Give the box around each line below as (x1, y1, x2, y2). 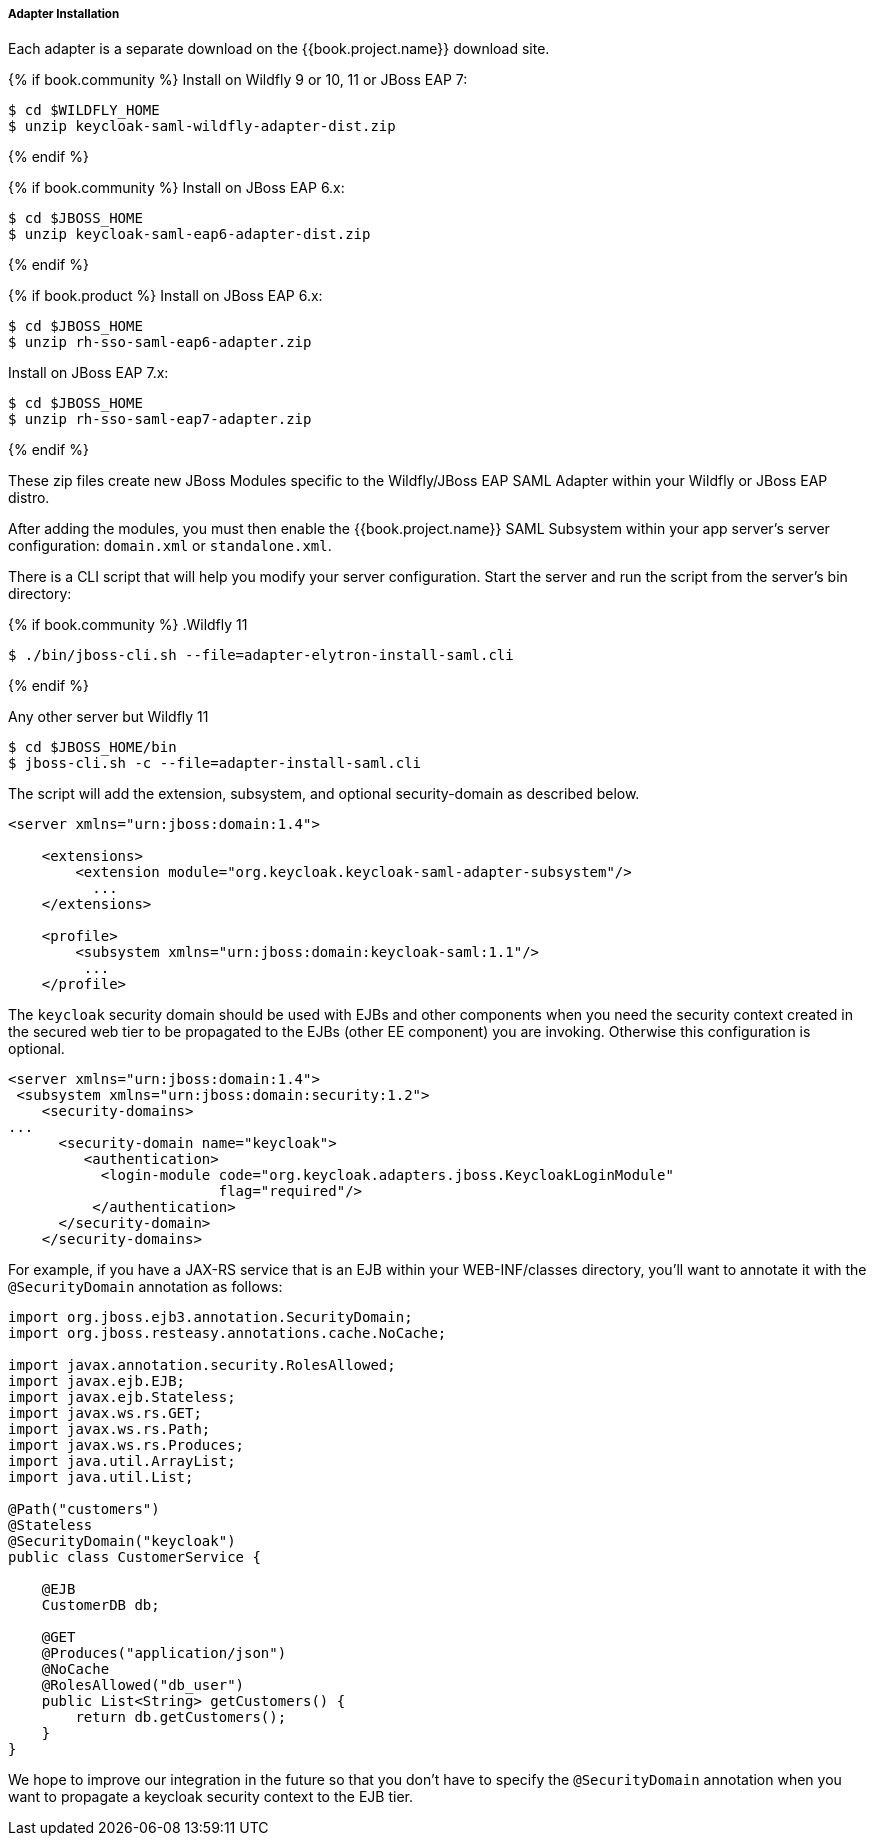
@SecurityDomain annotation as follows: (8, 1278, 283, 1296)
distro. (8, 489, 50, 507)
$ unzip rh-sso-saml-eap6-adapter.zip (8, 334, 312, 351)
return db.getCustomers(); (75, 1709, 287, 1726)
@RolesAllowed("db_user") (41, 1677, 245, 1694)
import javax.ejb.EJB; (8, 1373, 186, 1390)
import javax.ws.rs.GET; (8, 1405, 202, 1422)
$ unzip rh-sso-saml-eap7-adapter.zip (8, 411, 312, 428)
